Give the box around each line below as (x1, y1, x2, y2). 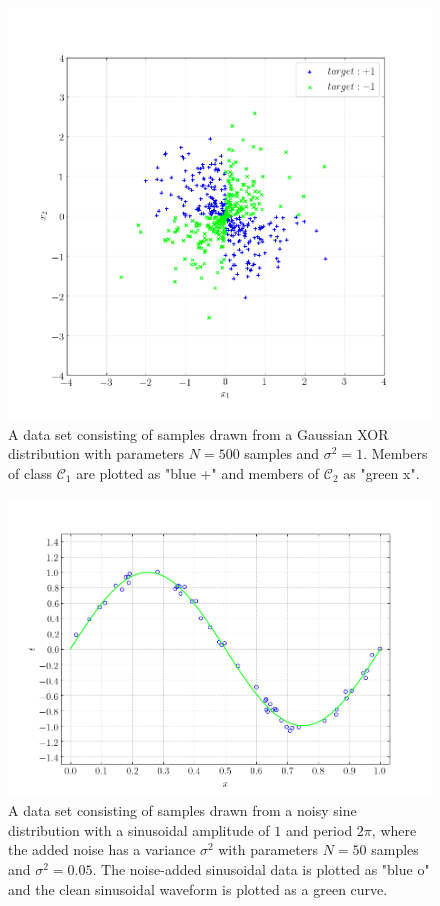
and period (285, 819, 353, 840)
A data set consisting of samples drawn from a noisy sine (8, 800, 357, 821)
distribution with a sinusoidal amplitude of (8, 819, 270, 840)
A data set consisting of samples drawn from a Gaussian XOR (8, 423, 389, 444)
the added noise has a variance (8, 839, 196, 860)
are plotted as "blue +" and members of (76, 463, 320, 484)
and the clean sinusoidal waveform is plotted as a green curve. (8, 878, 388, 899)
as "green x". (343, 463, 420, 484)
